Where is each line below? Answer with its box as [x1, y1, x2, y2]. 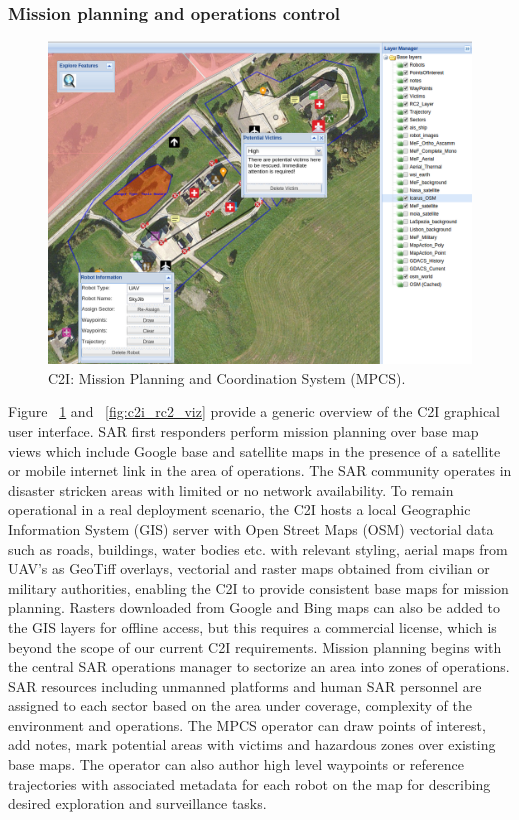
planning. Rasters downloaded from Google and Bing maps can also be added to [8, 597, 501, 618]
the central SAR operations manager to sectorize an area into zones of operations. [8, 656, 510, 677]
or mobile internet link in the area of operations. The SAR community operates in [8, 460, 512, 481]
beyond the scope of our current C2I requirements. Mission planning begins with [8, 636, 502, 657]
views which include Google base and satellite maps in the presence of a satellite [8, 440, 501, 461]
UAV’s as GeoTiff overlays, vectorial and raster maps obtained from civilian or [8, 558, 490, 579]
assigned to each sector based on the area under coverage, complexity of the [8, 695, 472, 716]
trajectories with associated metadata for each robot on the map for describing [8, 773, 491, 794]
